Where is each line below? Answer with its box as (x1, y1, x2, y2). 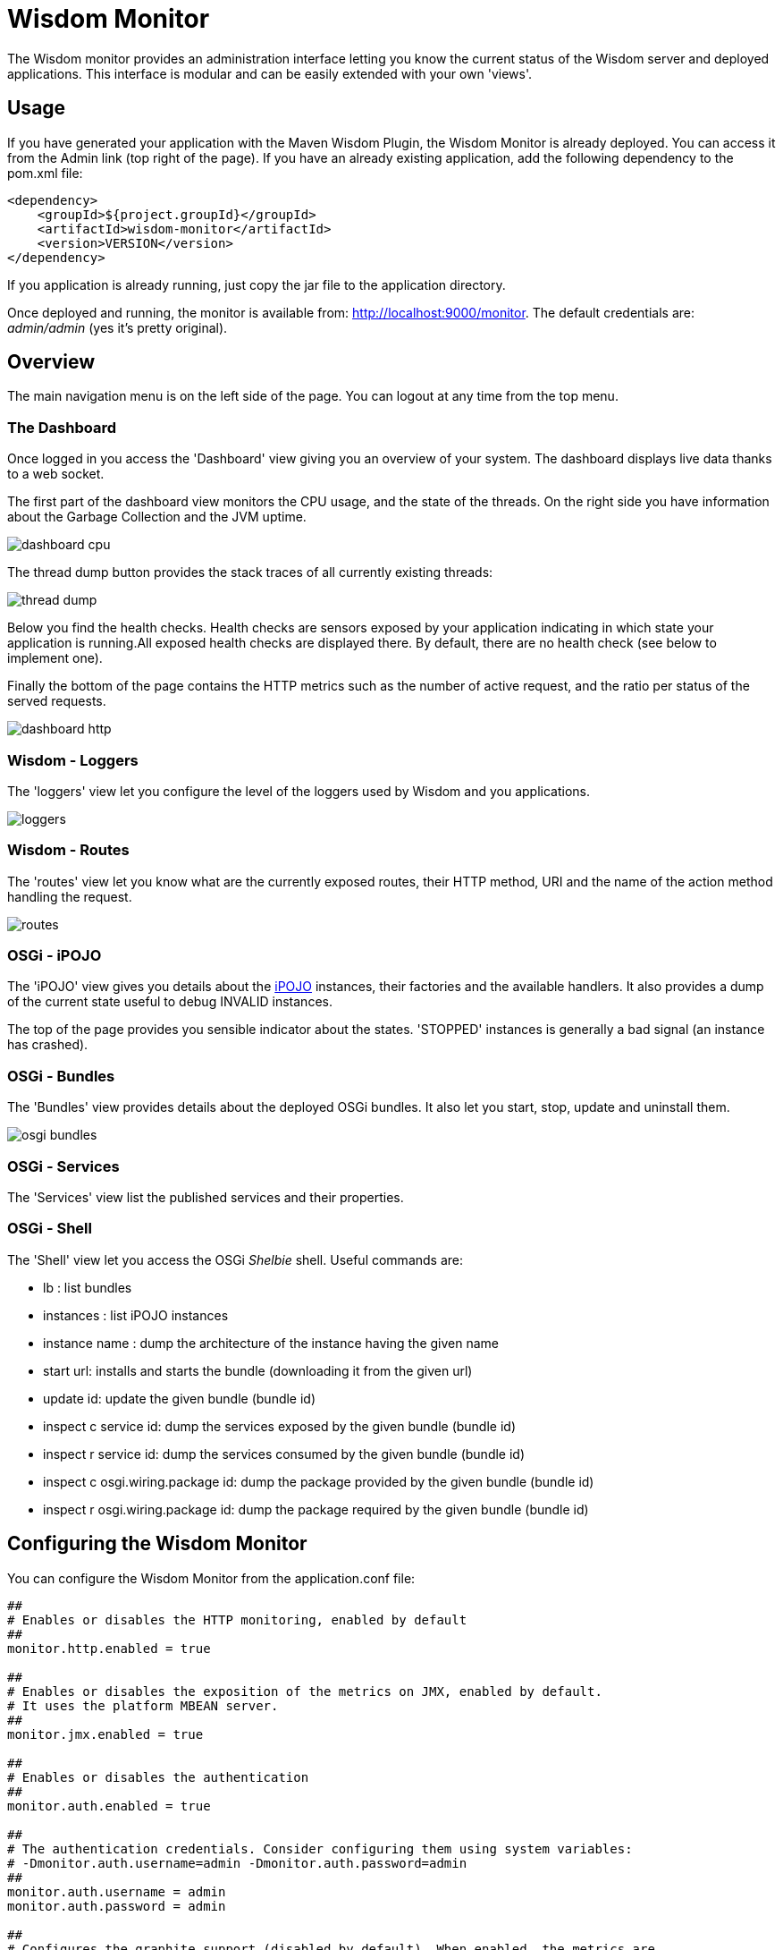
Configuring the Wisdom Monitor (7, 1532, 307, 1556)
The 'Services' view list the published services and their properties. (7, 1189, 404, 1205)
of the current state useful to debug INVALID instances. (7, 994, 333, 1010)
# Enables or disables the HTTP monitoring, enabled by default (7, 1612, 467, 1627)
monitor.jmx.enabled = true (7, 1726, 204, 1742)
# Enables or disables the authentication (7, 1769, 309, 1785)
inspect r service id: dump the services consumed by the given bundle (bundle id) (43, 1446, 526, 1462)
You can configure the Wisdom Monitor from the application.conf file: (7, 1570, 416, 1586)
